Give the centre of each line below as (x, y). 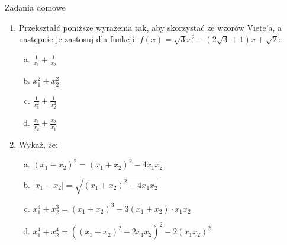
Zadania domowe (35, 7)
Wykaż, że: (38, 144)
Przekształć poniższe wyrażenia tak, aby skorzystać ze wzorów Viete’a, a (150, 27)
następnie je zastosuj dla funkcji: (78, 39)
